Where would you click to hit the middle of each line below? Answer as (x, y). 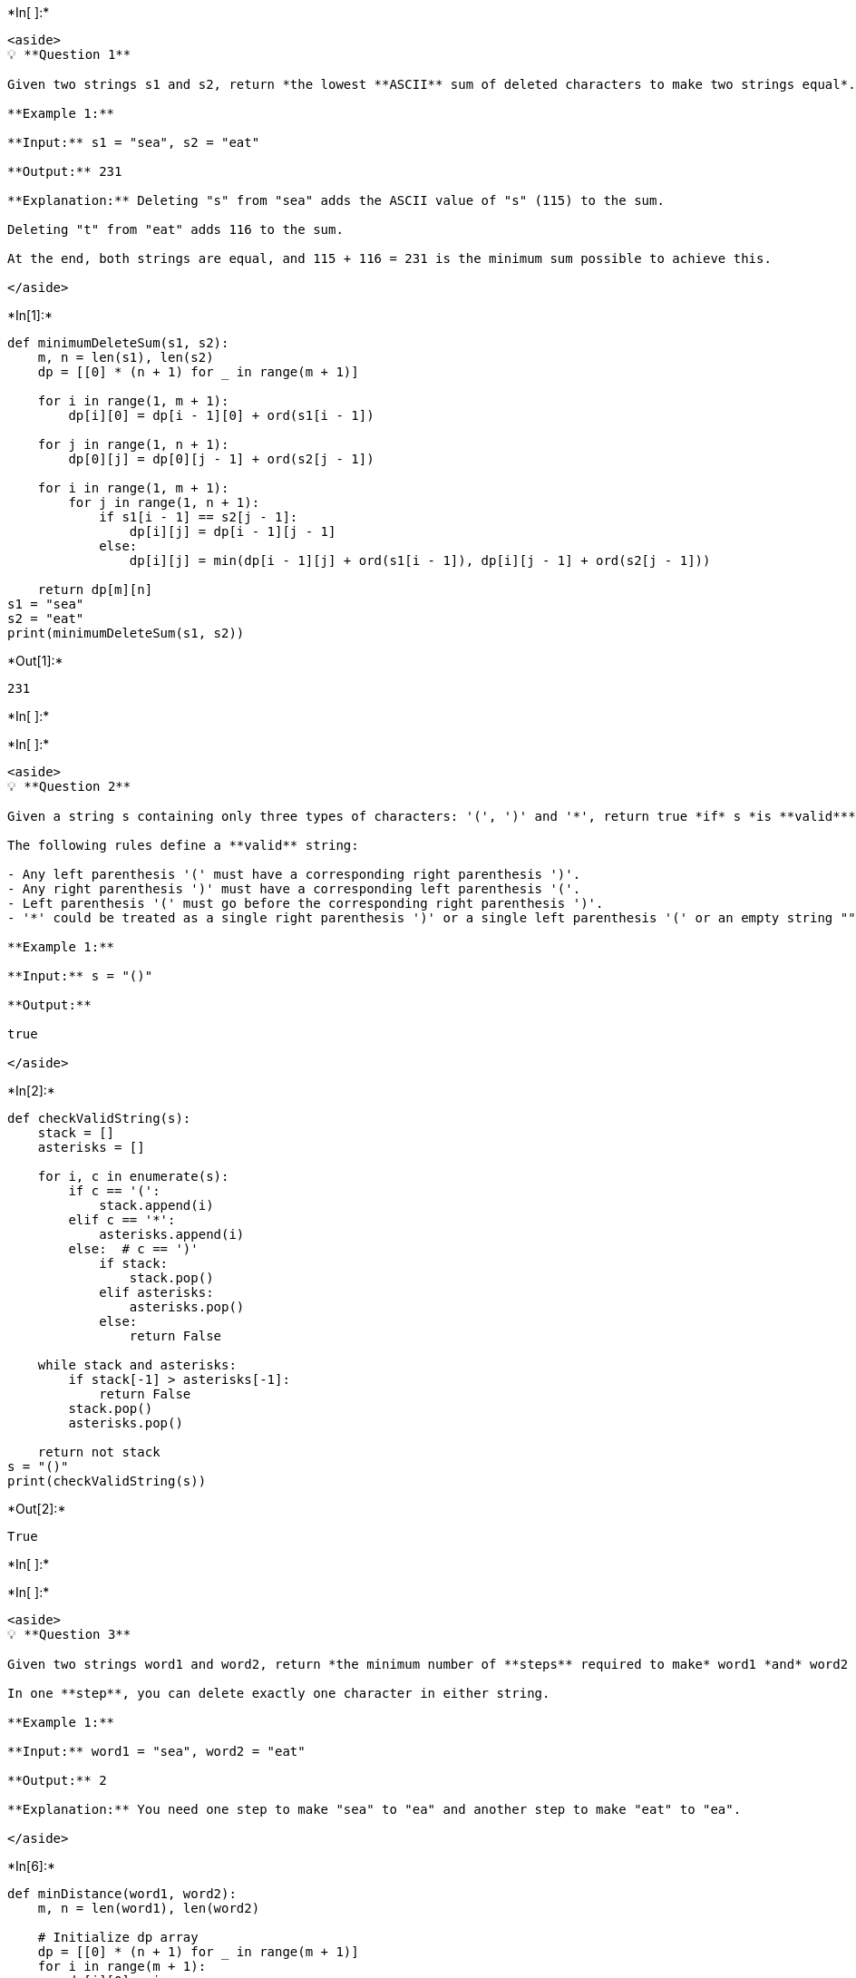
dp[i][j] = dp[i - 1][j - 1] (233, 531)
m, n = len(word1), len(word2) (149, 1908)
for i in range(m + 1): (122, 1966)
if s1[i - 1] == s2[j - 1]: (199, 517)
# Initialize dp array (118, 1937)
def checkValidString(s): (99, 1118)
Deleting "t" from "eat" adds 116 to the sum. (175, 229)
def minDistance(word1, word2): (122, 1894)
